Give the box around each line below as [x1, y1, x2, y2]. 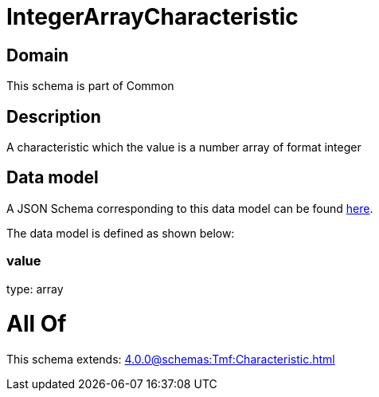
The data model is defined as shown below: [6, 226, 235, 240]
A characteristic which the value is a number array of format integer [6, 140, 361, 155]
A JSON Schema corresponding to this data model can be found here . [6, 201, 373, 215]
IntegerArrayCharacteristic [6, 3, 299, 30]
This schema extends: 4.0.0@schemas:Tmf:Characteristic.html [6, 352, 335, 367]
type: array [6, 281, 64, 296]
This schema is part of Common [6, 79, 174, 93]
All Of [6, 310, 67, 338]
